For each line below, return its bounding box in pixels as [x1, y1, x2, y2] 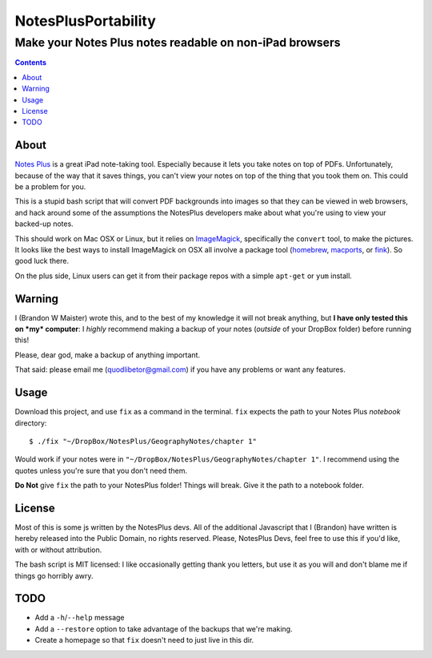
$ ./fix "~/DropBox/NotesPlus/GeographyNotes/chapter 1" [29, 437, 258, 446]
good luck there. [14, 256, 70, 266]
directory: [14, 418, 47, 428]
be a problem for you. [14, 182, 86, 192]
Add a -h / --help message [34, 613, 125, 623]
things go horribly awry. [14, 571, 94, 580]
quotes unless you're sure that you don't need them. [14, 466, 188, 475]
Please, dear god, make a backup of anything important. [14, 349, 200, 360]
